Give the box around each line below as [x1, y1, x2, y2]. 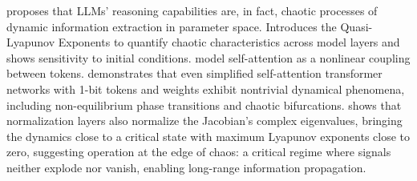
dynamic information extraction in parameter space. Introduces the [6, 18, 337, 34]
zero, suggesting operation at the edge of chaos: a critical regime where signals [6, 143, 391, 160]
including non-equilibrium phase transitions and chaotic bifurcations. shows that [6, 96, 402, 113]
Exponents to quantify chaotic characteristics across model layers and [58, 34, 400, 50]
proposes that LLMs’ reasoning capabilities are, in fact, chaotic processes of [6, 2, 378, 18]
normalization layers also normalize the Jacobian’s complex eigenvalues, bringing [6, 112, 403, 129]
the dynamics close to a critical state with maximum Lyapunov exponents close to [6, 127, 411, 144]
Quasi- [340, 18, 373, 34]
